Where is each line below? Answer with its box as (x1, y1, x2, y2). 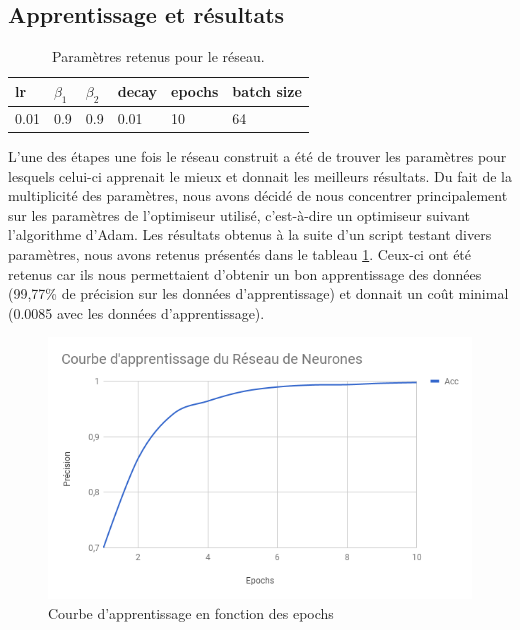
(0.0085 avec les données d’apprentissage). (8, 302, 265, 323)
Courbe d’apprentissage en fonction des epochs (48, 603, 334, 624)
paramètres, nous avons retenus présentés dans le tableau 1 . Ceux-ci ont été (8, 243, 472, 264)
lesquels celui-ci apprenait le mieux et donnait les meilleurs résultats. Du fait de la (8, 165, 512, 186)
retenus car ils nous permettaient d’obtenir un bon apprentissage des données (8, 263, 482, 284)
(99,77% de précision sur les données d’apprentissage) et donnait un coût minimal (8, 283, 509, 304)
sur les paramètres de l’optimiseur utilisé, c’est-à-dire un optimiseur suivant (8, 204, 471, 225)
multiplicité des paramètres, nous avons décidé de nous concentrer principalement (8, 185, 508, 206)
